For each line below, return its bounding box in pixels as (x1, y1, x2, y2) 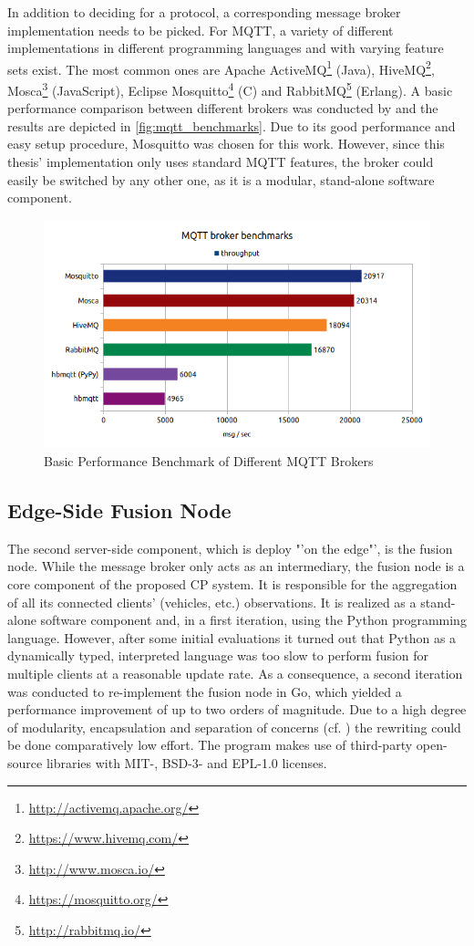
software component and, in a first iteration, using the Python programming (40, 610, 467, 629)
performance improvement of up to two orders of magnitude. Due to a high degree (7, 700, 467, 719)
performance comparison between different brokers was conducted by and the (7, 99, 438, 118)
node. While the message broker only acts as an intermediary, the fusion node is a (7, 556, 465, 576)
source (7, 753, 43, 772)
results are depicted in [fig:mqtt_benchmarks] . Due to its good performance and (7, 116, 456, 135)
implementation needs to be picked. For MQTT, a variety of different (7, 20, 394, 39)
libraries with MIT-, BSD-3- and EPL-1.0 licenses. (46, 753, 327, 772)
